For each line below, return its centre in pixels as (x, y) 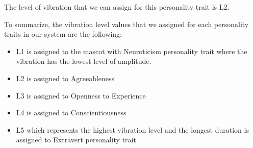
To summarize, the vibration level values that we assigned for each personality (127, 24)
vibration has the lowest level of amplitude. (84, 61)
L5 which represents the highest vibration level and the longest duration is (132, 129)
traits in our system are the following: (63, 34)
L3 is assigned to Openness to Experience (81, 95)
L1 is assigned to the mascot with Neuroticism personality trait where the (132, 51)
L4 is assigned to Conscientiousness (71, 113)
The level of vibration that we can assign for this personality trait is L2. (117, 7)
